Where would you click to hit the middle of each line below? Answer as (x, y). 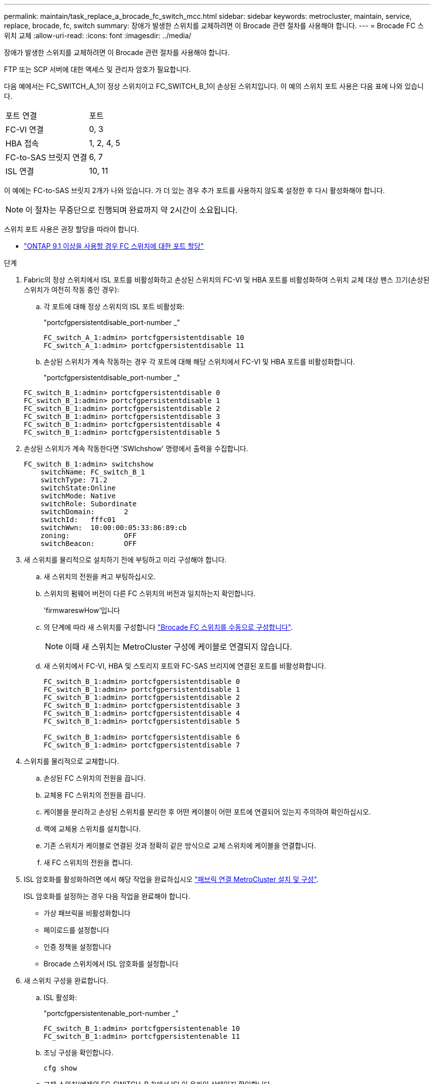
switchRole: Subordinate (88, 504)
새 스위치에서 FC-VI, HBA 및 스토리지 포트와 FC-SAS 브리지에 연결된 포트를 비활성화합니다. (185, 666)
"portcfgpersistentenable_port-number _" (111, 1013)
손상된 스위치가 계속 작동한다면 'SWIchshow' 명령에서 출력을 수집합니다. (136, 448)
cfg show (60, 1068)
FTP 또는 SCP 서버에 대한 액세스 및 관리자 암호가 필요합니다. (98, 69)
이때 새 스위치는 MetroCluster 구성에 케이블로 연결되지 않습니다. (179, 647)
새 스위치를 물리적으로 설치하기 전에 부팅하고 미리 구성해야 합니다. (125, 560)
